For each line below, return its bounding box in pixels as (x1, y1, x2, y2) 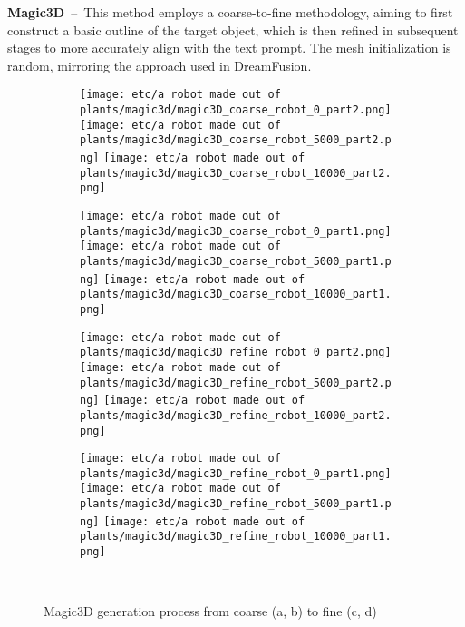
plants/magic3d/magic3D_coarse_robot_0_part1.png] (80, 224, 392, 238)
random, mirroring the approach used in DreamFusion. (7, 55, 312, 74)
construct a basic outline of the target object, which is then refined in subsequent (7, 20, 459, 39)
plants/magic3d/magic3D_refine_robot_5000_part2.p (80, 376, 392, 389)
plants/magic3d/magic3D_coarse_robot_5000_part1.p (80, 254, 392, 268)
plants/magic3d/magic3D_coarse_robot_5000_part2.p (80, 133, 392, 147)
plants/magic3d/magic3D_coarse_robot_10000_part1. (80, 288, 392, 301)
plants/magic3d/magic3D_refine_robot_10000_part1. (80, 530, 392, 544)
